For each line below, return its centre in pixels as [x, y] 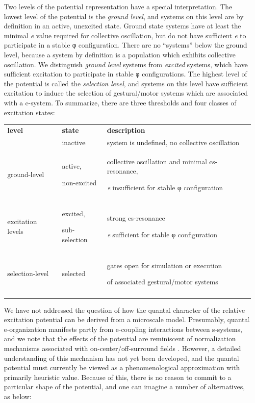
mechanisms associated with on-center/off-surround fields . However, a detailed [123, 348]
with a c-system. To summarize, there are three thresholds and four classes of [120, 102]
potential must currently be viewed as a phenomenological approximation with [122, 367]
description [126, 130]
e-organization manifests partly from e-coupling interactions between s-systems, [123, 329]
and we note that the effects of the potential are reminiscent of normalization [120, 339]
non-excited [79, 182]
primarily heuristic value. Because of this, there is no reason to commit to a [118, 377]
